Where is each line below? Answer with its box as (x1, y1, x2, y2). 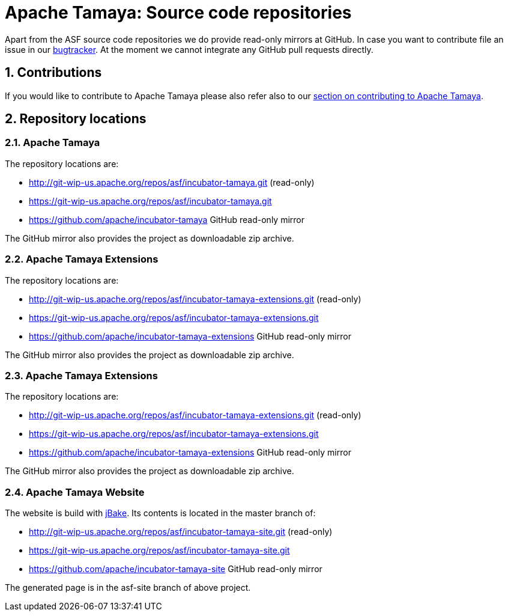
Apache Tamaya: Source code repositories (5, 2, 352, 23)
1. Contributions (5, 65, 102, 81)
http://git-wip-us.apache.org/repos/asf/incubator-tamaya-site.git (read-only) (29, 526, 333, 537)
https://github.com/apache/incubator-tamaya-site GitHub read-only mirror (29, 564, 322, 575)
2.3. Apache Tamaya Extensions (5, 369, 158, 382)
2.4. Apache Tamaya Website (5, 486, 145, 498)
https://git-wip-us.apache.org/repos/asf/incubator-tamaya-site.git (29, 545, 290, 556)
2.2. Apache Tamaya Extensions (5, 253, 159, 266)
